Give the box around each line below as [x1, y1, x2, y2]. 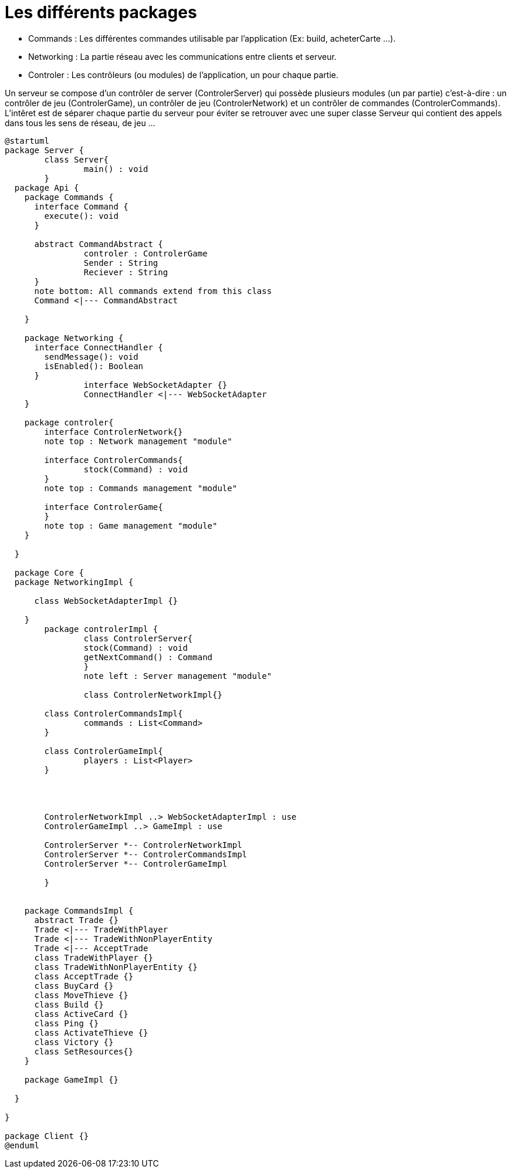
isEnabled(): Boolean [44, 361, 144, 371]
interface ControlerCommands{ [44, 455, 183, 465]
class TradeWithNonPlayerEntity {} [34, 962, 198, 972]
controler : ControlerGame [83, 248, 208, 258]
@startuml [5, 136, 49, 146]
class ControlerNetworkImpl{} [83, 689, 222, 699]
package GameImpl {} [24, 1074, 119, 1084]
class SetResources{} [34, 1046, 134, 1056]
